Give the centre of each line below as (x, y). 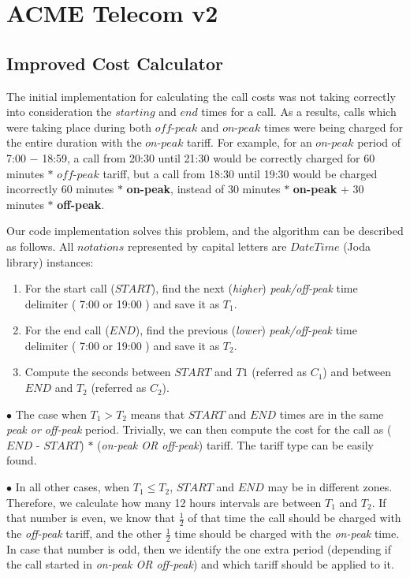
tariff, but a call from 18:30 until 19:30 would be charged (240, 173)
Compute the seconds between (98, 372)
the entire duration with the (74, 142)
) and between (357, 372)
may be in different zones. (330, 487)
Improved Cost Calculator (115, 63)
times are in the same (332, 414)
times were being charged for (333, 127)
